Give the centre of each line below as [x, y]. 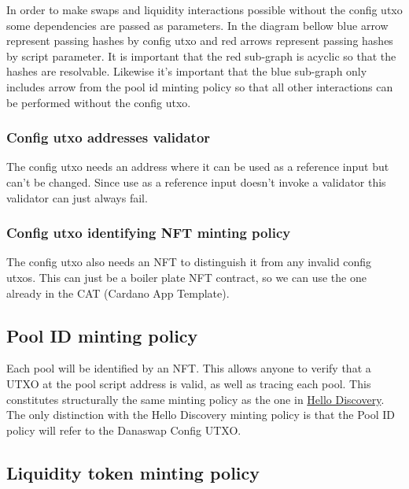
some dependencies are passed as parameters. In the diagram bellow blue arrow [197, 25]
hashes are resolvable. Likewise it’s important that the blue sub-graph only [187, 71]
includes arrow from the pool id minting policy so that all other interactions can [200, 86]
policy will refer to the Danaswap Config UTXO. [124, 430]
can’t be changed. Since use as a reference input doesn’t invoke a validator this [196, 182]
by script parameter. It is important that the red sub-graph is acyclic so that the [201, 56]
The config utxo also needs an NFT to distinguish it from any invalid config [189, 262]
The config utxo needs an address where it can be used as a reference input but [198, 167]
